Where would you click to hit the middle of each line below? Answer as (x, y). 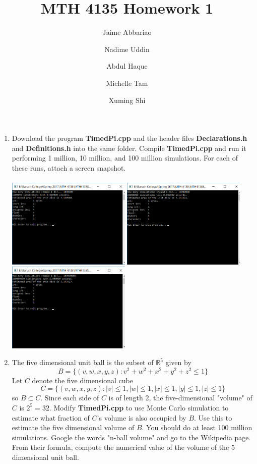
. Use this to (213, 417)
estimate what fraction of (51, 417)
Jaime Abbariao (127, 32)
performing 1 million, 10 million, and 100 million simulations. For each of (125, 158)
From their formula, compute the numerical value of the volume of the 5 (123, 447)
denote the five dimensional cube (82, 380)
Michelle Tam (127, 83)
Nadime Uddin (127, 49)
